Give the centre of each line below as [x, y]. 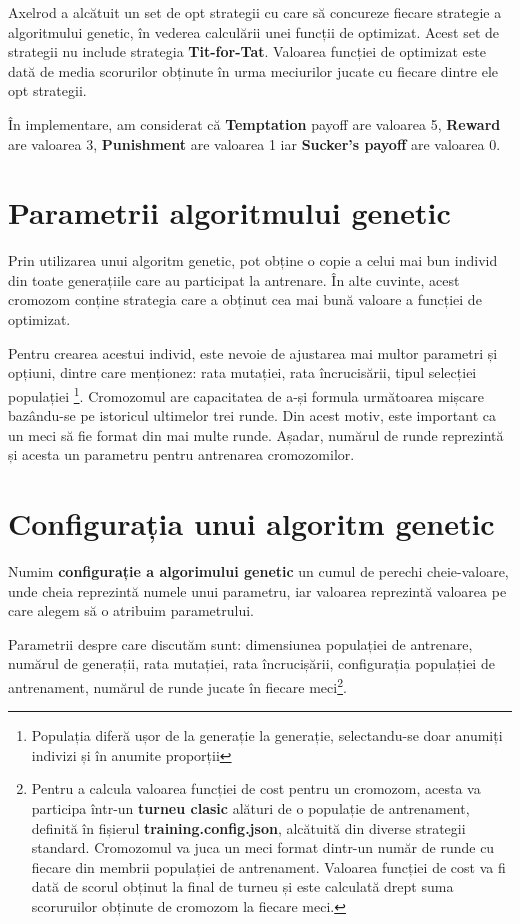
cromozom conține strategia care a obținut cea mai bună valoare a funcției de [245, 299]
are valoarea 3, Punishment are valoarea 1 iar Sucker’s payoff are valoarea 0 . [254, 143]
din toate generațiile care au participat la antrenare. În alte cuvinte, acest [234, 279]
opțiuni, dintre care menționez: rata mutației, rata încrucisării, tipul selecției [242, 372]
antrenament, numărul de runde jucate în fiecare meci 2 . [177, 685]
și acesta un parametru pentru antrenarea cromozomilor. [181, 454]
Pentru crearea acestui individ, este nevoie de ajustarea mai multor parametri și [253, 352]
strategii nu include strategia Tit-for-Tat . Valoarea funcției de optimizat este [247, 51]
